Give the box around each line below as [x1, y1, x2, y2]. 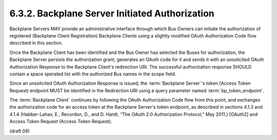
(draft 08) [9, 128, 30, 134]
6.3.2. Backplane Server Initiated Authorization [9, 8, 215, 19]
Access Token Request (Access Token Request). [9, 118, 112, 125]
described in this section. [9, 40, 63, 46]
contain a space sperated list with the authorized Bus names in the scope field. [9, 71, 176, 77]
